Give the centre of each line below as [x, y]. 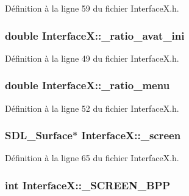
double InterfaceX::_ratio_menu [87, 85]
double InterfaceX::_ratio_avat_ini [95, 35]
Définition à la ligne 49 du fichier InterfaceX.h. [92, 58]
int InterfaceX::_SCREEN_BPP [88, 185]
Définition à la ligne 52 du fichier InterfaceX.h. [92, 108]
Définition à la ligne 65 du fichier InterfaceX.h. [92, 158]
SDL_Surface [39, 135]
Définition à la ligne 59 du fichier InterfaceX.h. [92, 8]
